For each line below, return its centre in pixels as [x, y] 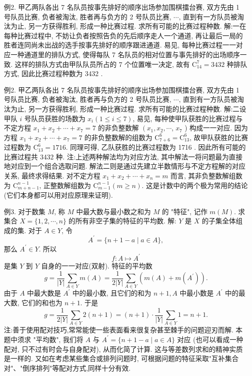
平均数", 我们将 [59, 339]
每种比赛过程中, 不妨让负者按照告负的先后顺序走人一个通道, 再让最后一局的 [124, 35]
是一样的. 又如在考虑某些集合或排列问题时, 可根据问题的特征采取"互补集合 [121, 358]
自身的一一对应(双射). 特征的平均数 [97, 265]
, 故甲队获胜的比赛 [219, 137]
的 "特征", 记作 [185, 211]
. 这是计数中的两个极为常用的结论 [195, 185]
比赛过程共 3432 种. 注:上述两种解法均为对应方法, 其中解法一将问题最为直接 [123, 156]
